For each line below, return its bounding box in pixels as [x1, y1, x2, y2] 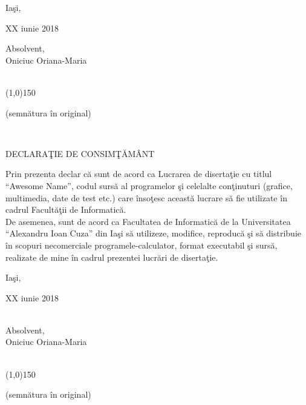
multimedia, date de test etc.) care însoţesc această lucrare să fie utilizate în [5, 191, 287, 204]
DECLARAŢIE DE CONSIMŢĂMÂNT [5, 147, 155, 159]
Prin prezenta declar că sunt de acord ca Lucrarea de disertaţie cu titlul [5, 167, 272, 180]
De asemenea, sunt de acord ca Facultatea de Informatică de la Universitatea [5, 215, 291, 227]
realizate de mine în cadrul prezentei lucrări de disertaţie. [5, 250, 218, 263]
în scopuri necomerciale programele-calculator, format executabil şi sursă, [5, 238, 278, 251]
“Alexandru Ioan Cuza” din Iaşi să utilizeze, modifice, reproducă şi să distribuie [5, 227, 301, 239]
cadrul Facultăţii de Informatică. [5, 203, 126, 216]
